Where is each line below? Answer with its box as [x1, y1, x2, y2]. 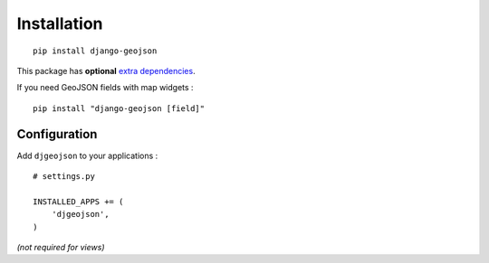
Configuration [16, 127, 98, 142]
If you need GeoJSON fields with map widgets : [16, 82, 194, 93]
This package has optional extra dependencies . [16, 65, 196, 76]
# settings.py [33, 172, 95, 182]
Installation [16, 14, 103, 33]
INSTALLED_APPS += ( [33, 196, 124, 207]
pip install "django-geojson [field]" [33, 103, 206, 113]
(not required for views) [16, 241, 105, 252]
